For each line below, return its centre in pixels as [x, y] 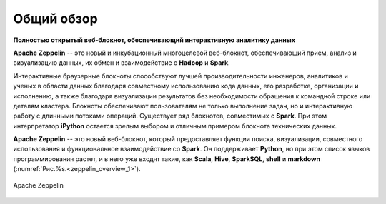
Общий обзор [55, 19]
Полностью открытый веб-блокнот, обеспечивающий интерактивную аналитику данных [154, 40]
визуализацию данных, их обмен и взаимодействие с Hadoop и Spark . [122, 63]
